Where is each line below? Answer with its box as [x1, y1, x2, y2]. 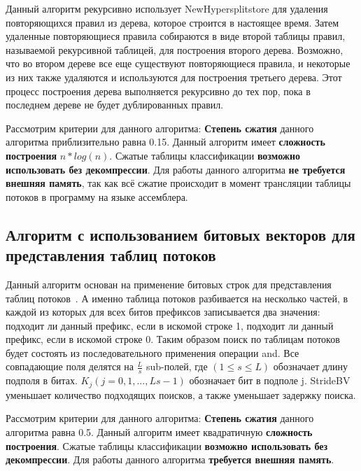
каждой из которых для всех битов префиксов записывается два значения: [6, 304, 320, 319]
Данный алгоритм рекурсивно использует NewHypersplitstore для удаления [6, 1, 328, 15]
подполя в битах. [6, 373, 78, 388]
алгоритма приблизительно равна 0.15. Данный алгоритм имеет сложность [6, 134, 325, 149]
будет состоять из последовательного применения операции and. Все [6, 345, 299, 360]
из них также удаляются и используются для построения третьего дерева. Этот [6, 69, 342, 84]
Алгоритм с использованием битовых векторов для [6, 223, 355, 245]
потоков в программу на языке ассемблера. [6, 189, 188, 204]
